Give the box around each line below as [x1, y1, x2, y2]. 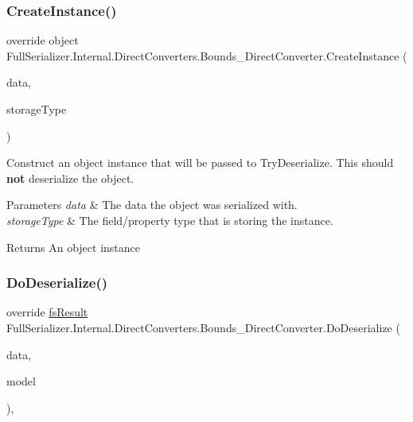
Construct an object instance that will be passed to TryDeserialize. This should [6, 154, 394, 171]
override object [6, 32, 79, 48]
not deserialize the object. [6, 169, 134, 186]
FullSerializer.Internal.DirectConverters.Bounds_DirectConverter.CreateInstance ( [6, 47, 407, 64]
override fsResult [6, 304, 88, 320]
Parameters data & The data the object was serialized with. [6, 196, 298, 213]
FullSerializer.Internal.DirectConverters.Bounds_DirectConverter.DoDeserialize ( [6, 319, 400, 335]
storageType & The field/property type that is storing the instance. [6, 211, 333, 228]
